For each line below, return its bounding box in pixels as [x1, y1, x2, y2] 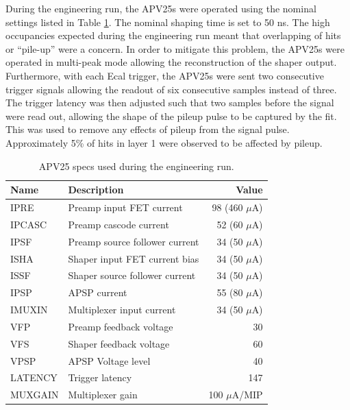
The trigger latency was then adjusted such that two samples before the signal [5, 95, 334, 110]
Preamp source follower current [68, 234, 199, 248]
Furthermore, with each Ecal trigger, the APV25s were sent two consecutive [5, 68, 324, 82]
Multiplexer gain [68, 387, 138, 402]
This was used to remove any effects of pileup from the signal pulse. [5, 122, 290, 136]
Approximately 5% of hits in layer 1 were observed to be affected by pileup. [5, 135, 323, 149]
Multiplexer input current [68, 302, 176, 317]
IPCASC [10, 217, 47, 231]
